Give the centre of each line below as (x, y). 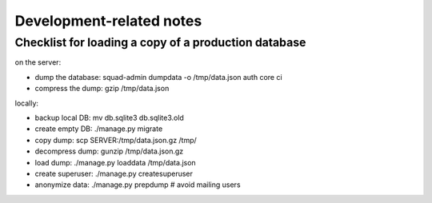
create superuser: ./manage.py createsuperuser (114, 173)
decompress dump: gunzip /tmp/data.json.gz (109, 151)
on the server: (38, 62)
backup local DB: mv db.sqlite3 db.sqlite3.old (109, 117)
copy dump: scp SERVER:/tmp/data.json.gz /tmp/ (116, 140)
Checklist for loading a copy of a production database (160, 42)
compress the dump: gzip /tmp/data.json (102, 89)
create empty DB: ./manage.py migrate (99, 129)
